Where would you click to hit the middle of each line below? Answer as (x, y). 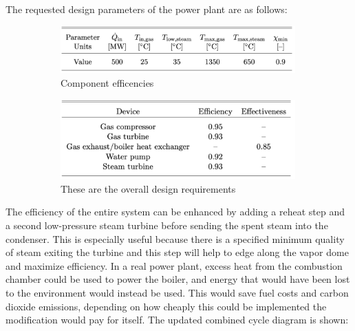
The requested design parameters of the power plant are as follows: (147, 9)
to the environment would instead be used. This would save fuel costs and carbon (177, 292)
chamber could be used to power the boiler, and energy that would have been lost (178, 279)
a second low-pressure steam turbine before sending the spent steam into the (167, 225)
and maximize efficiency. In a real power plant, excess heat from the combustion (174, 265)
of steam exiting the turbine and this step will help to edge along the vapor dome (177, 252)
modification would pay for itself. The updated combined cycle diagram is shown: (177, 320)
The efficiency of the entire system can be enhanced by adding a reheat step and (175, 212)
